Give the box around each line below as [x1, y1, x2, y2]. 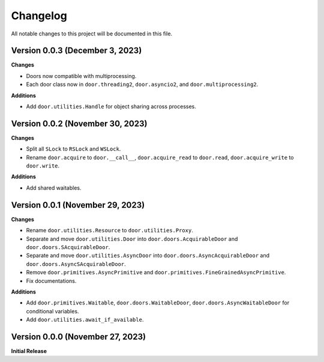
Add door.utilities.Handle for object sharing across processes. [26, 103, 196, 110]
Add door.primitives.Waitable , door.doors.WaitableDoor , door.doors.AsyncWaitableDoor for [26, 299, 290, 306]
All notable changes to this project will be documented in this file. [11, 30, 173, 37]
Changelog [11, 9, 67, 22]
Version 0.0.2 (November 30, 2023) [11, 118, 148, 128]
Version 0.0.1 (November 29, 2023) [11, 200, 145, 210]
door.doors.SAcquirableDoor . [26, 243, 110, 250]
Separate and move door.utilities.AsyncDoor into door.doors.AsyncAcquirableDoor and [26, 252, 270, 259]
